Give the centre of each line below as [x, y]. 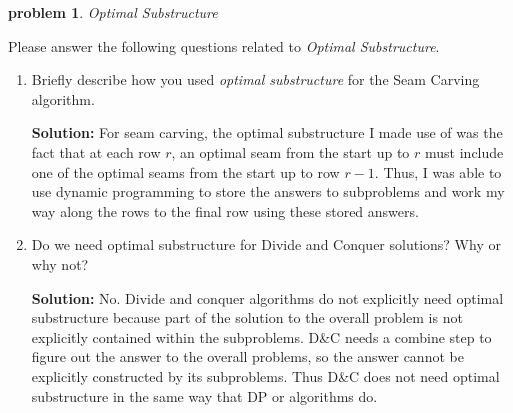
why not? [60, 263]
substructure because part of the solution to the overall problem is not [247, 317]
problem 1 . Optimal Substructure [113, 12]
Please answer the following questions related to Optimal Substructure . [224, 45]
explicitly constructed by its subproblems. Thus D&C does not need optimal [265, 375]
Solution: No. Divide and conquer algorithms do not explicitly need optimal [267, 297]
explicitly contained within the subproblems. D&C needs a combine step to [261, 336]
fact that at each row [96, 151]
